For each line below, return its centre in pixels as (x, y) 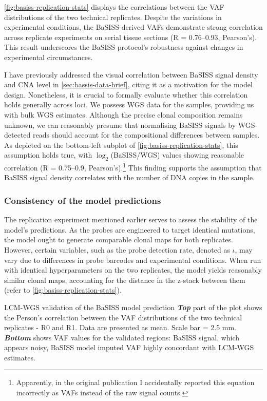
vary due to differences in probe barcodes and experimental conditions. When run (133, 260)
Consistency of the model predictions (83, 200)
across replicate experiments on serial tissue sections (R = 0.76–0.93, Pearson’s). (131, 37)
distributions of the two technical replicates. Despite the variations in (113, 17)
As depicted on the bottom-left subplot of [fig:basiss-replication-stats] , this (121, 145)
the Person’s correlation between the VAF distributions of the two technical (123, 317)
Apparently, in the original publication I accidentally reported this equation (135, 382)
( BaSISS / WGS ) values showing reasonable (177, 155)
